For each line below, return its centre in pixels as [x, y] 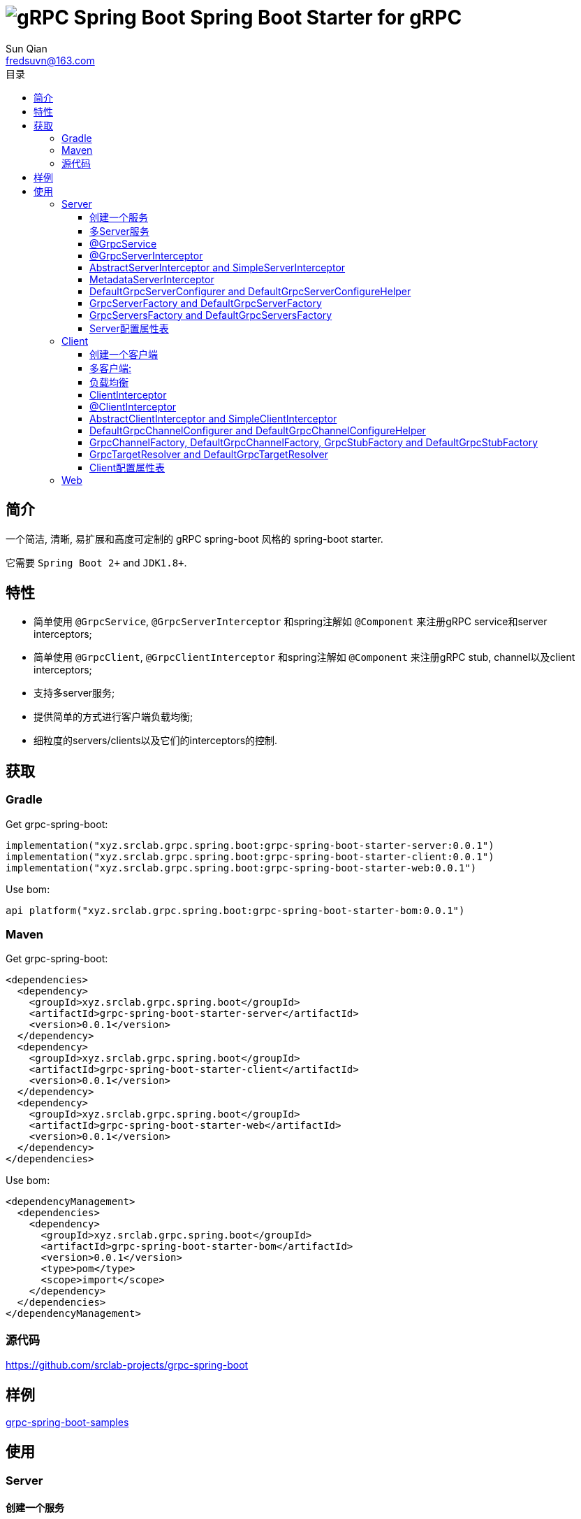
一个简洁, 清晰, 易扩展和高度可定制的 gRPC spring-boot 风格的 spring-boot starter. [194, 539]
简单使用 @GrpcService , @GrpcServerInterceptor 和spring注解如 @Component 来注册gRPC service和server [290, 622]
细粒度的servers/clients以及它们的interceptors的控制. [156, 741]
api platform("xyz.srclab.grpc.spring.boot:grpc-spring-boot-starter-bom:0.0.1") [235, 910]
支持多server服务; [74, 693]
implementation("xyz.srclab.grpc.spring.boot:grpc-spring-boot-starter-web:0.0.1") [241, 868]
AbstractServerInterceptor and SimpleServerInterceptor [218, 267]
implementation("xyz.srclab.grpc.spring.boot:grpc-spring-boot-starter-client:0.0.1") [250, 856]
